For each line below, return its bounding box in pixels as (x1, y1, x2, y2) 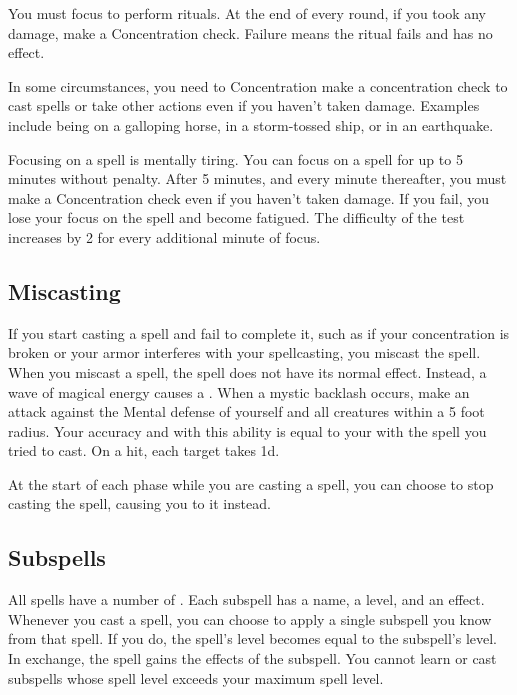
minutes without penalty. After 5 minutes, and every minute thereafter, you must (8, 168, 507, 189)
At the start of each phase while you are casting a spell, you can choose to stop (8, 473, 494, 494)
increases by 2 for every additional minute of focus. (8, 226, 321, 247)
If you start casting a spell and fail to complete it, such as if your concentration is (8, 322, 510, 343)
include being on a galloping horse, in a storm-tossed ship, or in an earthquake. (8, 114, 494, 135)
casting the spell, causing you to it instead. (8, 493, 271, 514)
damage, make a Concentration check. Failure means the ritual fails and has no (8, 22, 493, 43)
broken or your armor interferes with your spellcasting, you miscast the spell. (8, 342, 481, 363)
